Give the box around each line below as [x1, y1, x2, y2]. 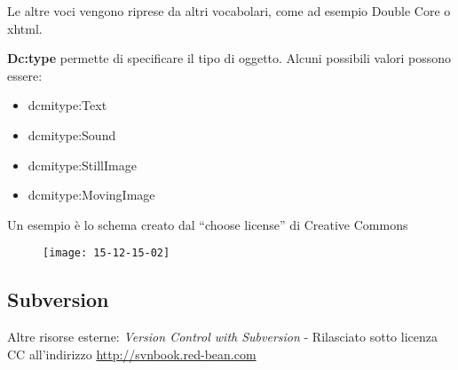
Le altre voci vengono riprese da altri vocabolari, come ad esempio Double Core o [7, 2, 451, 20]
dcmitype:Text [28, 96, 107, 114]
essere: [7, 66, 43, 84]
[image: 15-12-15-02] [43, 247, 170, 260]
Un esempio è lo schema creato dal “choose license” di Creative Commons [7, 215, 408, 233]
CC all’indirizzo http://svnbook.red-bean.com [7, 344, 257, 363]
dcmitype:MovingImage [28, 185, 155, 204]
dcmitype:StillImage [28, 155, 137, 174]
